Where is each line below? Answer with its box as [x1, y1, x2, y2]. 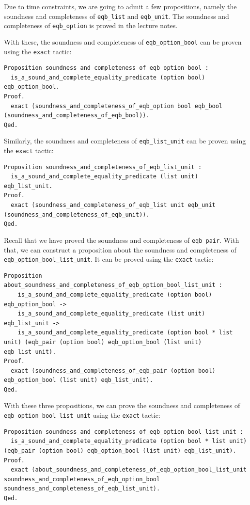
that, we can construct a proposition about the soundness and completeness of [4, 244, 236, 254]
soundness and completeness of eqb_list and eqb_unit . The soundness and [4, 11, 229, 21]
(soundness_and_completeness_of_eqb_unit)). [4, 211, 150, 218]
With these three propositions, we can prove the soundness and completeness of [4, 400, 240, 410]
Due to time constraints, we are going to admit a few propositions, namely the [4, 1, 237, 11]
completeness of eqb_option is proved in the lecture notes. [4, 20, 178, 31]
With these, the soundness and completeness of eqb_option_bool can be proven [4, 36, 242, 47]
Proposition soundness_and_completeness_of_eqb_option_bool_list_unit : [4, 428, 243, 435]
